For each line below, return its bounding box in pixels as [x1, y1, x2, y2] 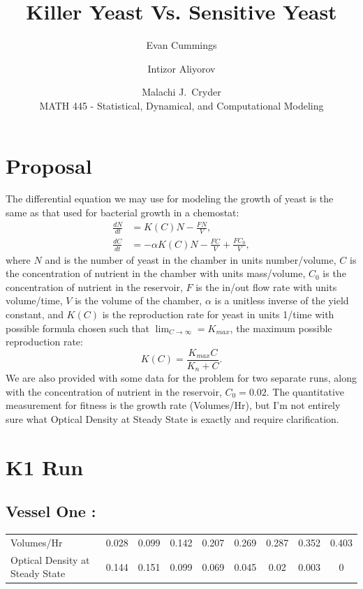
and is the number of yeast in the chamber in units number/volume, [45, 252, 336, 267]
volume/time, [6, 293, 63, 308]
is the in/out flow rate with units [195, 279, 337, 294]
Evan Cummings [146, 38, 217, 52]
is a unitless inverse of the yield [214, 293, 349, 308]
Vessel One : [6, 500, 96, 522]
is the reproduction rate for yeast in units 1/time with [102, 306, 334, 321]
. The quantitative [266, 384, 345, 398]
